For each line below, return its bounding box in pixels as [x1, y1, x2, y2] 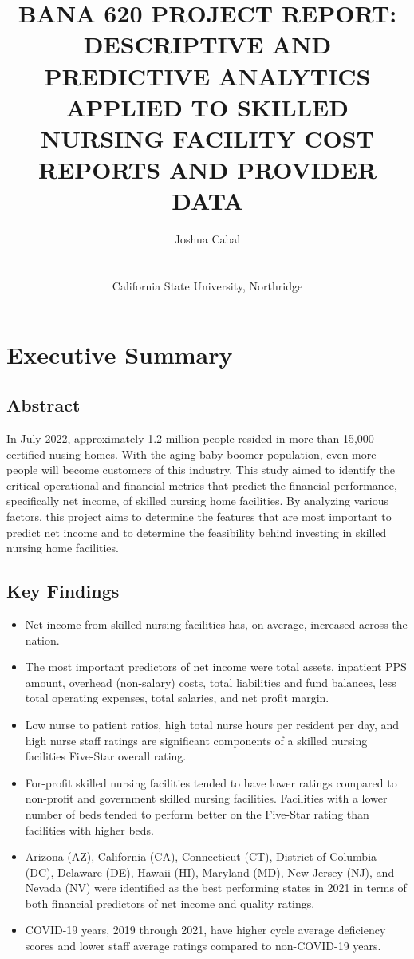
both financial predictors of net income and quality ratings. [25, 894, 315, 911]
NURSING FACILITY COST [41, 121, 374, 154]
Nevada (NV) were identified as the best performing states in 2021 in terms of [25, 879, 407, 896]
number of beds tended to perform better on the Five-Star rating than [25, 805, 369, 822]
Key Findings [6, 578, 120, 603]
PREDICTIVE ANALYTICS [44, 59, 371, 92]
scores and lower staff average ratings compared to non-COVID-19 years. [25, 937, 381, 954]
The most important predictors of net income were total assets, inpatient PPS [25, 658, 407, 675]
